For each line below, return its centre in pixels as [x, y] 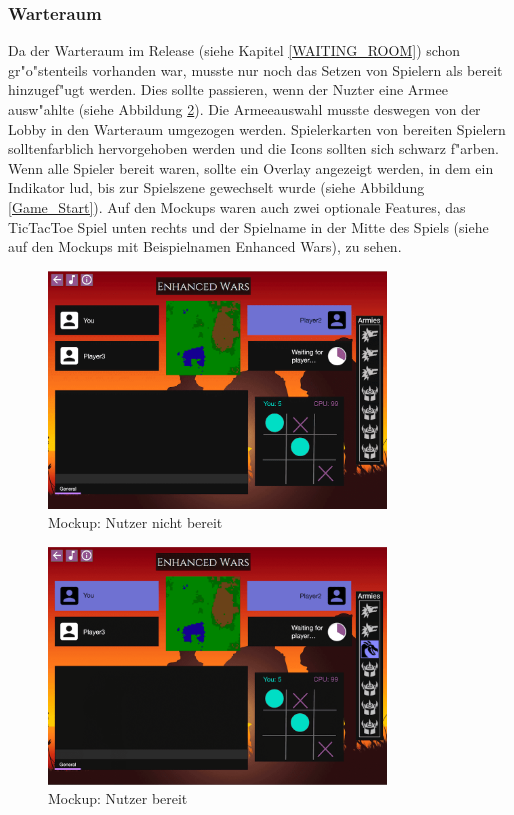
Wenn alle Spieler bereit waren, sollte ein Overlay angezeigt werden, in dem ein [251, 167]
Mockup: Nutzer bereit [118, 798]
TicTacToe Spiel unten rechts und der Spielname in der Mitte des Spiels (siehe [248, 226]
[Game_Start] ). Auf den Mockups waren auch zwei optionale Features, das [237, 206]
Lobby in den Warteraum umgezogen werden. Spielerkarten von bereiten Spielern [257, 128]
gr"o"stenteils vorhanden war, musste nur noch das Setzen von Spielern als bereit [255, 69]
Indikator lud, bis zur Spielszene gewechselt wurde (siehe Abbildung [216, 187]
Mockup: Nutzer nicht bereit [135, 522]
